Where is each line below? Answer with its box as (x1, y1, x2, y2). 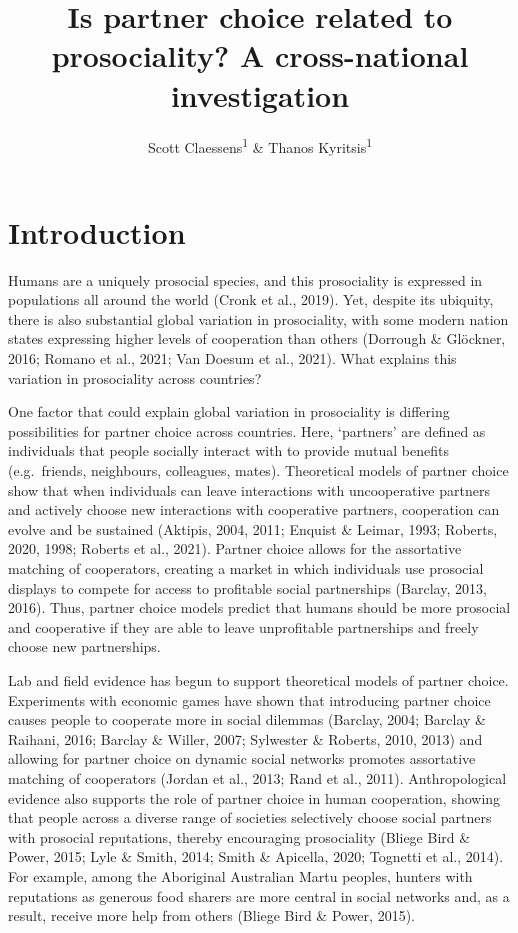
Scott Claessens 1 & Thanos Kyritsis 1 (147, 133, 373, 157)
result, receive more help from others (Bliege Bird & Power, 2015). (8, 905, 415, 926)
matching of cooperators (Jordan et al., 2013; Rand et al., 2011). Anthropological (8, 767, 507, 788)
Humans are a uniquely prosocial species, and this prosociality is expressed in (8, 269, 483, 290)
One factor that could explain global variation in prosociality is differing (8, 401, 450, 422)
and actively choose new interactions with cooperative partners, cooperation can (8, 499, 500, 520)
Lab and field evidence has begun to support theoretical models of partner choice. (8, 669, 509, 690)
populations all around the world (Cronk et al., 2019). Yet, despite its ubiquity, (8, 289, 494, 310)
